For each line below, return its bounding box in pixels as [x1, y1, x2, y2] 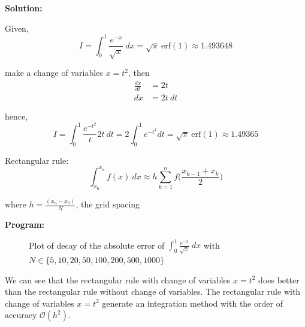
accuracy [5, 308, 37, 321]
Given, [5, 22, 29, 34]
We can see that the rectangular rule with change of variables [5, 273, 231, 286]
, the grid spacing [76, 198, 140, 210]
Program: [5, 218, 45, 230]
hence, [5, 110, 28, 123]
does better [258, 273, 300, 286]
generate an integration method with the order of [102, 297, 283, 309]
